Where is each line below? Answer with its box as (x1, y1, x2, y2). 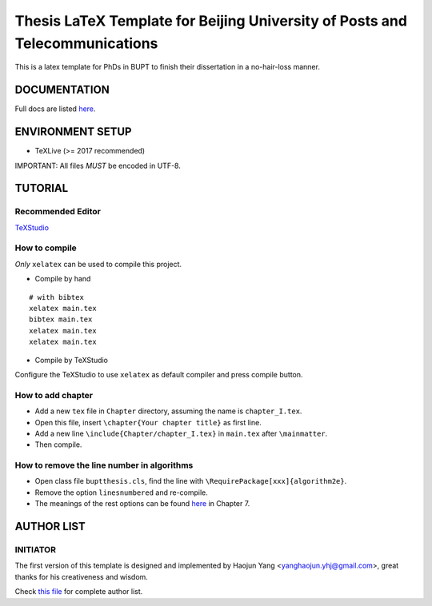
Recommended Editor (14, 206, 102, 217)
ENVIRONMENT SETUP (14, 125, 132, 139)
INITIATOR (14, 544, 56, 555)
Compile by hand (34, 274, 91, 284)
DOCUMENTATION (14, 83, 110, 97)
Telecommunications (14, 34, 158, 52)
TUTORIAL (14, 181, 69, 195)
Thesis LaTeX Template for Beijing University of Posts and (14, 12, 408, 30)
